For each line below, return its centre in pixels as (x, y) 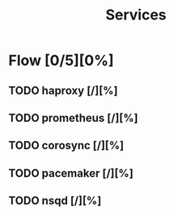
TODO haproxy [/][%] (63, 90)
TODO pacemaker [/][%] (71, 173)
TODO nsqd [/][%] (55, 201)
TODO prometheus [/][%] (73, 118)
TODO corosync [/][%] (66, 146)
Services (136, 15)
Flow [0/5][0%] (61, 60)
